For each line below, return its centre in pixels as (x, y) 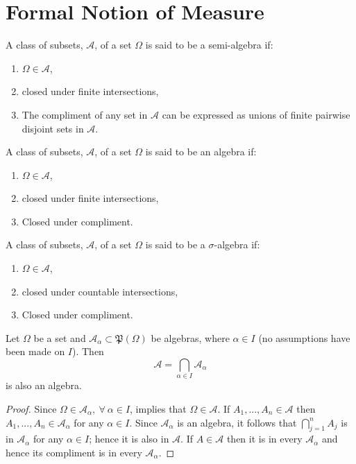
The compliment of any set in (85, 114)
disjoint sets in (53, 128)
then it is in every (264, 439)
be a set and (60, 337)
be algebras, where (190, 337)
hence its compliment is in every (74, 452)
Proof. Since (31, 408)
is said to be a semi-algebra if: (209, 45)
